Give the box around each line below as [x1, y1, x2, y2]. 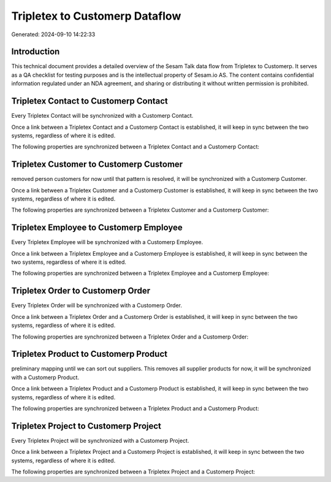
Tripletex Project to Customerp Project [11, 421, 162, 431]
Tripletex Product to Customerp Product [11, 349, 168, 359]
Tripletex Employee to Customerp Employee [11, 223, 183, 233]
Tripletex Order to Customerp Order [11, 286, 151, 296]
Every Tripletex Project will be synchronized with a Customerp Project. [11, 437, 189, 444]
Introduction [11, 47, 60, 57]
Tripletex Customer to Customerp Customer [11, 159, 183, 170]
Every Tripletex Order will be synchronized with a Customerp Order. [11, 302, 183, 309]
